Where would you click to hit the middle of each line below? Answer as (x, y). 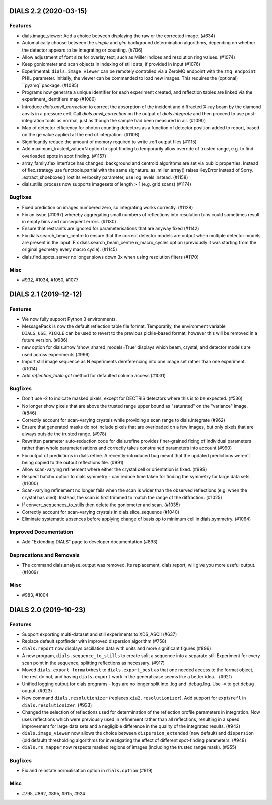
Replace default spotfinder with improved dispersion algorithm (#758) (94, 641)
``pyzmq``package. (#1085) (50, 85)
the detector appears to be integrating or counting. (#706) (82, 50)
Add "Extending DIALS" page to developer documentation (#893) (90, 542)
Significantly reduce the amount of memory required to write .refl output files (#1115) (109, 142)
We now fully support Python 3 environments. (70, 319)
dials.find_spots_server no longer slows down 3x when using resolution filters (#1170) (110, 257)
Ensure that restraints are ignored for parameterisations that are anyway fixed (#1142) (111, 229)
